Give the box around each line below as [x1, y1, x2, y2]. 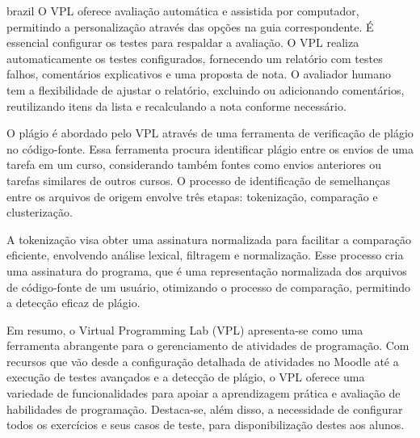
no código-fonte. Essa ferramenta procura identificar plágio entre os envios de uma [6, 140, 414, 157]
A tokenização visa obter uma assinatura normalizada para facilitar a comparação [6, 230, 411, 247]
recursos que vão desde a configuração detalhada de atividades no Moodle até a [6, 352, 399, 369]
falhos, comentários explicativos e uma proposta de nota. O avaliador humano [6, 65, 392, 82]
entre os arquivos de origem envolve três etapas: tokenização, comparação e [6, 187, 378, 204]
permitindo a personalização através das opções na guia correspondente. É [6, 18, 374, 35]
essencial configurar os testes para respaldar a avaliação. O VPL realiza [6, 34, 359, 51]
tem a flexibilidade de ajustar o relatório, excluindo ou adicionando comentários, [6, 81, 405, 98]
